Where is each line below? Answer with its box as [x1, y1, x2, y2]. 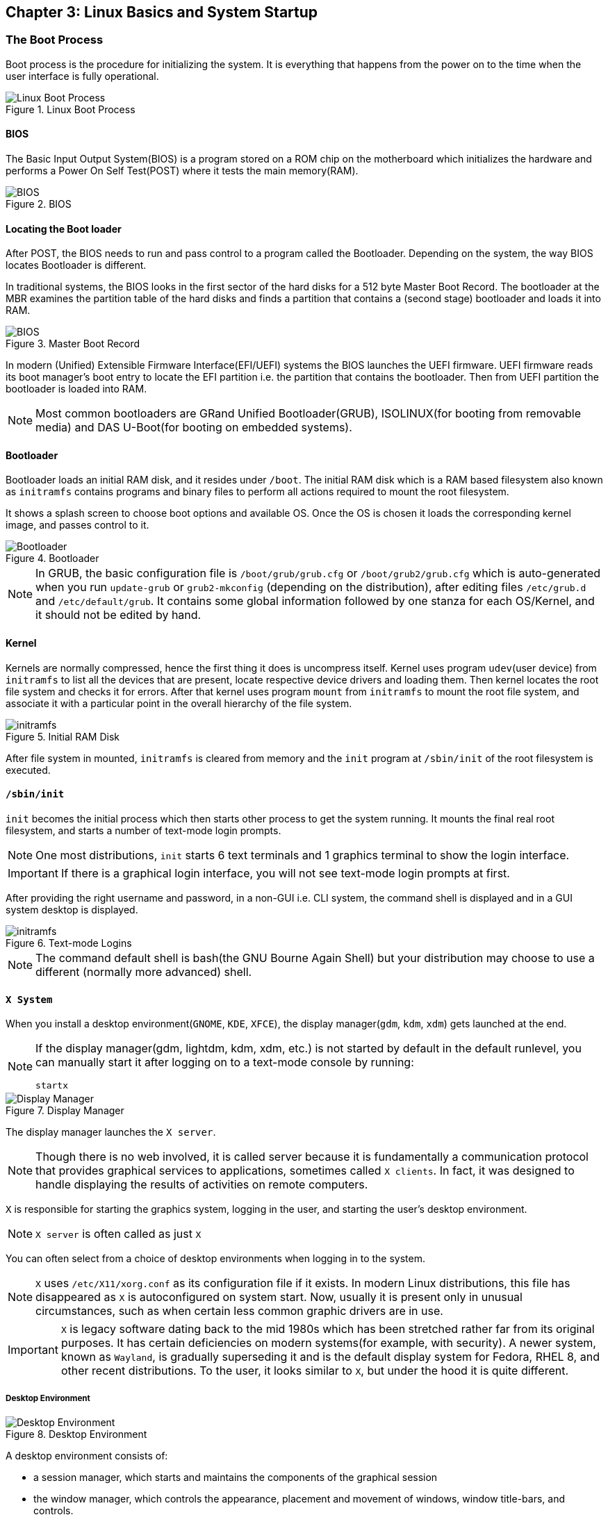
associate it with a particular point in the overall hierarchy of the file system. [6, 697, 352, 709]
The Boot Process [6, 33, 104, 47]
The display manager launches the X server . [6, 1126, 216, 1139]
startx [35, 1080, 69, 1091]
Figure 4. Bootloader [6, 552, 99, 565]
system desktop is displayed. [6, 903, 138, 916]
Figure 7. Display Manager [6, 1104, 124, 1117]
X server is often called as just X [35, 1227, 202, 1241]
